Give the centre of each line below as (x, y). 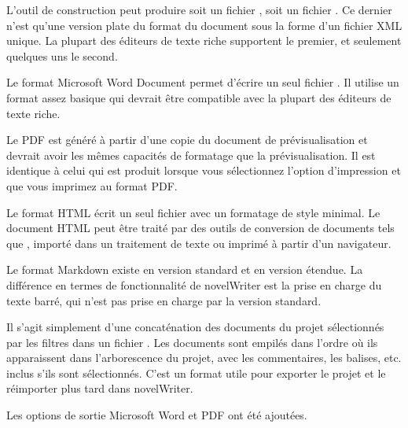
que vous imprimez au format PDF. (92, 185)
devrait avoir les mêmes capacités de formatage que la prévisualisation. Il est (191, 155)
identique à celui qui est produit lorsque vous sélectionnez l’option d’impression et (204, 170)
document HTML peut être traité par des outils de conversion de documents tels (200, 228)
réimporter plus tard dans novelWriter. (100, 388)
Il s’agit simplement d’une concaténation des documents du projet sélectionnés (195, 327)
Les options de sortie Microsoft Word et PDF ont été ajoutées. (157, 415)
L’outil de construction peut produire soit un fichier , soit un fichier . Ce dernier (199, 9)
